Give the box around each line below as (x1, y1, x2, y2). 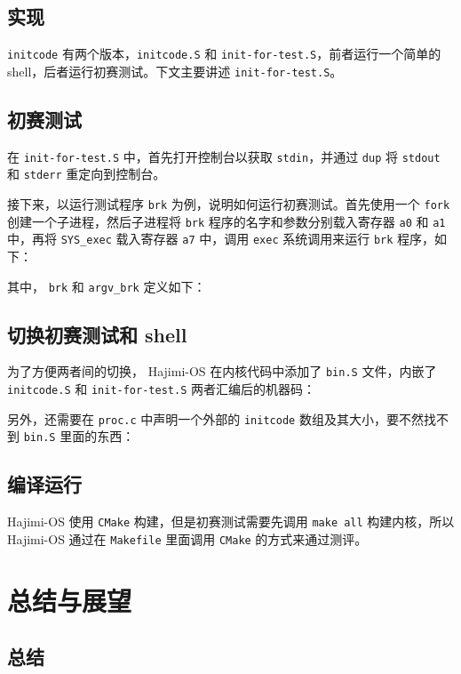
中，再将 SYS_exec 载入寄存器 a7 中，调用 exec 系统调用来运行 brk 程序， (7, 229, 435, 248)
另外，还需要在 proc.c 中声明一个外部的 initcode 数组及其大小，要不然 (7, 409, 424, 428)
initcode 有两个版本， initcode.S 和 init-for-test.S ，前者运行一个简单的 (7, 44, 441, 63)
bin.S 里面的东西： (23, 427, 135, 445)
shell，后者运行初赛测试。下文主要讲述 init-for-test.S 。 (7, 61, 343, 80)
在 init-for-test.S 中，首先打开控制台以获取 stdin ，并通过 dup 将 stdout (7, 147, 441, 165)
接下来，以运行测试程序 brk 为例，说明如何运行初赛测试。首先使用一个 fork (7, 195, 450, 213)
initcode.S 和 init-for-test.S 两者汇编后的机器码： (7, 380, 315, 398)
